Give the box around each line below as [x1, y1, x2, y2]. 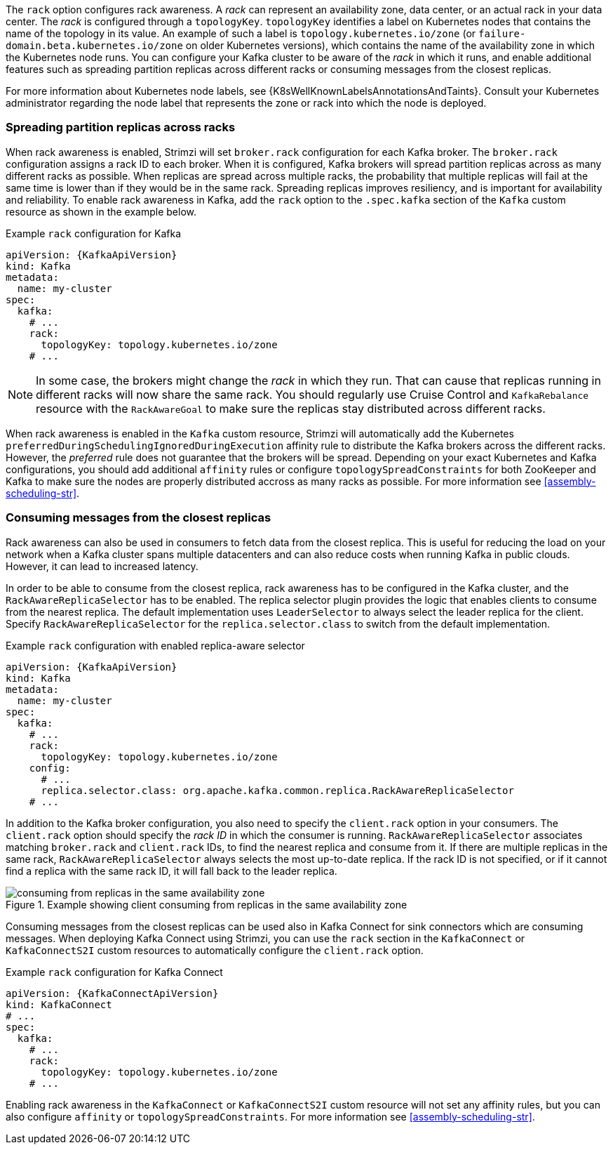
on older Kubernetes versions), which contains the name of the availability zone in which [185, 39, 595, 51]
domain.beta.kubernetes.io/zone [6, 40, 183, 51]
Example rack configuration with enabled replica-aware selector [6, 639, 305, 652]
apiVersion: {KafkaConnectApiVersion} [6, 987, 219, 999]
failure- [478, 28, 526, 39]
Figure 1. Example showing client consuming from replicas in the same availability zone [6, 898, 407, 911]
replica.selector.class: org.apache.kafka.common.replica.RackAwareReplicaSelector [41, 784, 514, 796]
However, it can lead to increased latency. [6, 560, 198, 572]
